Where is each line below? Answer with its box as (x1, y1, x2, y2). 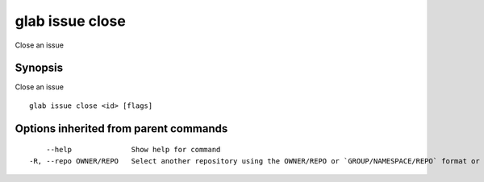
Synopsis (15, 61, 64, 75)
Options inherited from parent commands (15, 122, 228, 135)
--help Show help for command (45, 145, 221, 155)
